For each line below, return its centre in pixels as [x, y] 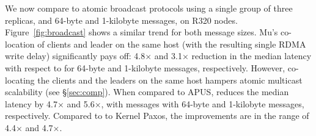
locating [20, 80]
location [20, 44]
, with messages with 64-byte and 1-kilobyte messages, [203, 103]
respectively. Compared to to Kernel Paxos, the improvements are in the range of [157, 116]
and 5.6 [81, 103]
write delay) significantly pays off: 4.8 [75, 56]
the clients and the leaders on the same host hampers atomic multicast [170, 80]
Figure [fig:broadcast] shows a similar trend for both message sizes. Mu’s [141, 32]
